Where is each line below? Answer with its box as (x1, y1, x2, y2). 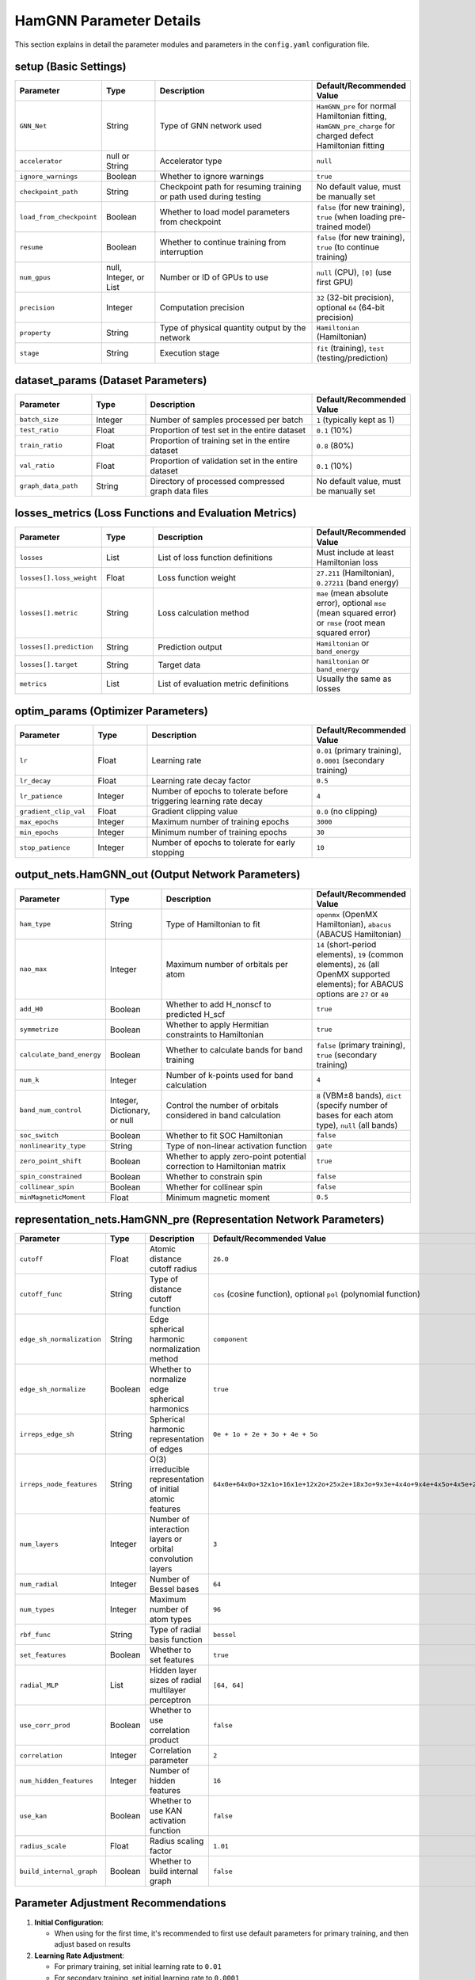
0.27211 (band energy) (316, 577, 400, 588)
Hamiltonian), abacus (316, 919, 392, 930)
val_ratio (19, 462, 55, 470)
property (19, 329, 51, 337)
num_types (19, 1605, 55, 1613)
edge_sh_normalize (19, 1384, 86, 1393)
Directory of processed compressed (150, 475, 285, 486)
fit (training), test (316, 343, 385, 354)
